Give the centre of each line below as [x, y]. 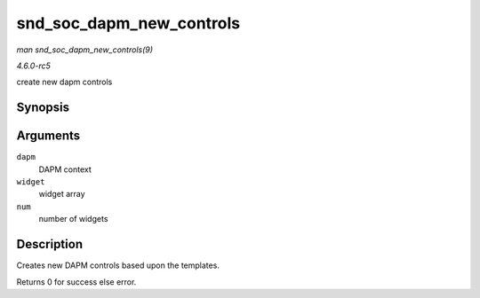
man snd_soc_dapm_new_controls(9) [85, 50]
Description [50, 244]
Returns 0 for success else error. [76, 282]
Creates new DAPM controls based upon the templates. [118, 265]
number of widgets [73, 219]
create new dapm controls [64, 82]
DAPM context [65, 169]
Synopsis [43, 108]
